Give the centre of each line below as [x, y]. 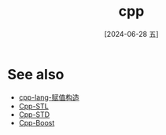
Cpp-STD [34, 114]
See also [36, 74]
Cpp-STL [33, 106]
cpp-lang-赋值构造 [49, 97]
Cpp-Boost [37, 122]
